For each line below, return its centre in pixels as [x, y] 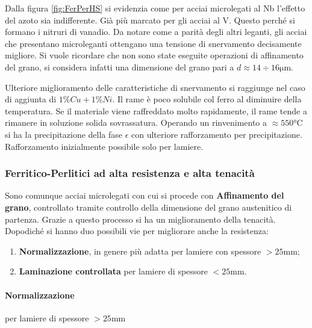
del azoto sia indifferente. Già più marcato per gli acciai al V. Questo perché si [150, 20]
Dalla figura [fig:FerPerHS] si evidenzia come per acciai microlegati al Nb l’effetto [155, 8]
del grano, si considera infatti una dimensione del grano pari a [120, 67]
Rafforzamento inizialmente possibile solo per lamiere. [104, 146]
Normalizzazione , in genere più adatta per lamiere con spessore [140, 251]
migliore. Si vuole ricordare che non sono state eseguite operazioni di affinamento [154, 55]
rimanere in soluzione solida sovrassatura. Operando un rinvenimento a [136, 122]
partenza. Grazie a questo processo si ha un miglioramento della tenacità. [140, 219]
